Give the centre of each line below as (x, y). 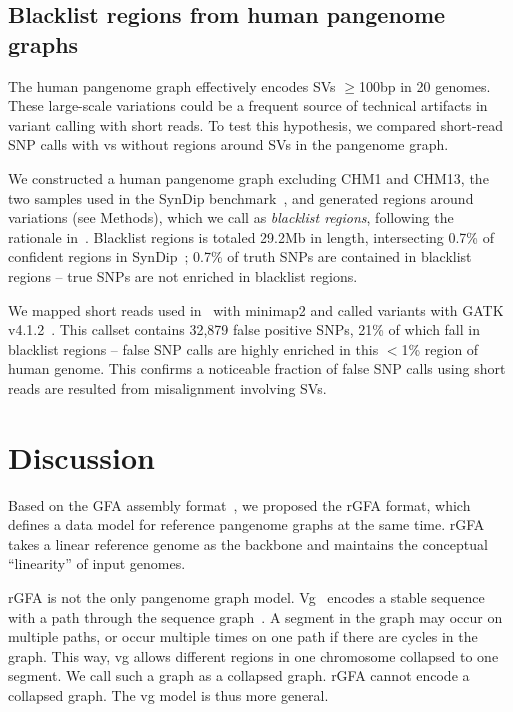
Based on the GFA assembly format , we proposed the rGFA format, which (239, 504)
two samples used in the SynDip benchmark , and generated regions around (241, 197)
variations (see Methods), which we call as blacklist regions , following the (231, 217)
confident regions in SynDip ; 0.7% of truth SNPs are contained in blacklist (240, 256)
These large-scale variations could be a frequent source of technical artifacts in (248, 105)
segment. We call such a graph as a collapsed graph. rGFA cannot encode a (239, 675)
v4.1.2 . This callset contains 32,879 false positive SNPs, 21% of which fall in (244, 329)
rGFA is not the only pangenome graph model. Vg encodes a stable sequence (246, 597)
